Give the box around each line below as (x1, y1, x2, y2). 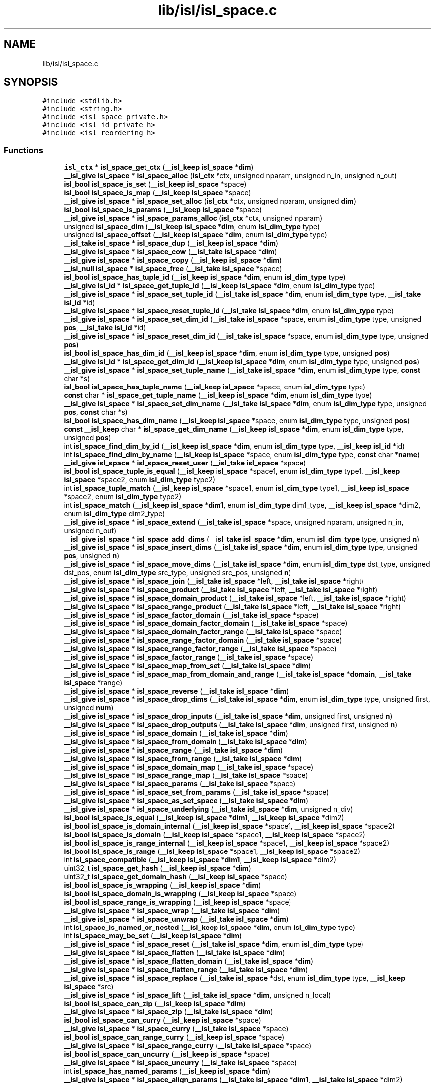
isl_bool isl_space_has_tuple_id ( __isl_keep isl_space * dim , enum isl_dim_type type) (64, 273, 346, 282)
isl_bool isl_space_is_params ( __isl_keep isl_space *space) (64, 205, 262, 214)
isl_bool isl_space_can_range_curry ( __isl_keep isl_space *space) (64, 1033, 285, 1042)
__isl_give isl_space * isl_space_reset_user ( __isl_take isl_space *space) (64, 459, 306, 467)
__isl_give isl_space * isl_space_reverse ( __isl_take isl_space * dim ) (64, 687, 289, 696)
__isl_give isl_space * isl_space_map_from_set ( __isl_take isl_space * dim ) (64, 661, 311, 670)
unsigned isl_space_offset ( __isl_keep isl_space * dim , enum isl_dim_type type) (64, 231, 327, 239)
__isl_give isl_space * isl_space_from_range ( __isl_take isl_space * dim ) (64, 754, 302, 763)
